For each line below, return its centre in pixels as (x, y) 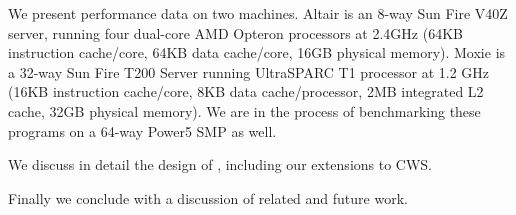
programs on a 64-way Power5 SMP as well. (142, 130)
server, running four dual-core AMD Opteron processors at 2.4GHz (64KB (235, 32)
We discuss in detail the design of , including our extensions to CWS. (220, 164)
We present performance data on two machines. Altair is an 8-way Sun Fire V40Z (258, 13)
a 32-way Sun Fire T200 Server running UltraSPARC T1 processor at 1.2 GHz (248, 71)
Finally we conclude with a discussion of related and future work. (208, 197)
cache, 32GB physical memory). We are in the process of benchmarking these (244, 110)
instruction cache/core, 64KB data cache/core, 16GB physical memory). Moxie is (257, 52)
